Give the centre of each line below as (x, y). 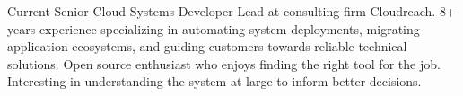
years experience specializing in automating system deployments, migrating (214, 28)
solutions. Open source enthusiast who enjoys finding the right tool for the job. (224, 63)
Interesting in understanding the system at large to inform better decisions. (214, 81)
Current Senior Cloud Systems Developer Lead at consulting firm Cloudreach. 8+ (231, 11)
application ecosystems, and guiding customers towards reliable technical (207, 46)
